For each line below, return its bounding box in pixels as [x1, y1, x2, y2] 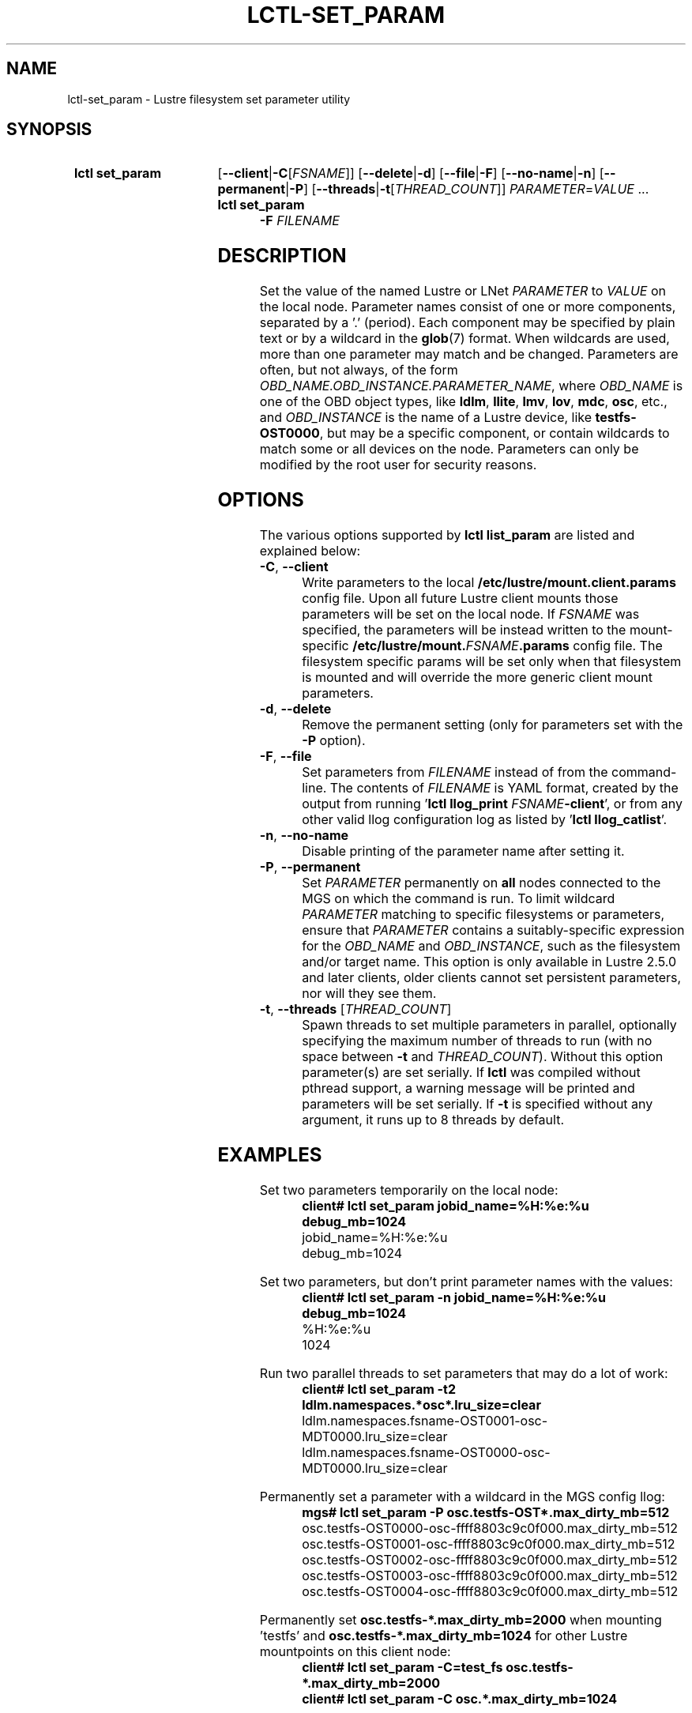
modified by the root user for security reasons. [259, 457, 537, 473]
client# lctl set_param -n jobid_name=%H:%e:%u [302, 1289, 607, 1305]
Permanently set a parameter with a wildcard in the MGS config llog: [259, 1488, 665, 1504]
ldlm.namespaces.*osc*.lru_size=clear [302, 1396, 541, 1413]
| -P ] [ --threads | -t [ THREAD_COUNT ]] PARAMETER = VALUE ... [284, 181, 649, 198]
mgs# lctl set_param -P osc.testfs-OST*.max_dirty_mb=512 [302, 1504, 670, 1520]
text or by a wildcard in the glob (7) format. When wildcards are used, [259, 330, 670, 347]
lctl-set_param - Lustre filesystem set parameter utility [67, 92, 351, 106]
